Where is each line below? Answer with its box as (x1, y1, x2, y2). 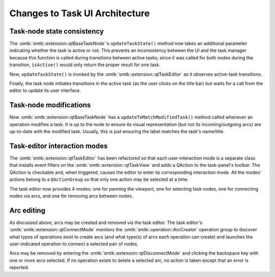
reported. (9, 264, 29, 270)
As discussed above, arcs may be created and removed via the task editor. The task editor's (9, 219, 203, 226)
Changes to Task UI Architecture (9, 8, 150, 19)
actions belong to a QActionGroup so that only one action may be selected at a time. (9, 176, 189, 182)
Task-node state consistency (9, 27, 104, 36)
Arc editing (9, 206, 46, 214)
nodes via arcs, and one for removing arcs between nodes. (9, 193, 133, 199)
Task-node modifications (9, 101, 91, 109)
